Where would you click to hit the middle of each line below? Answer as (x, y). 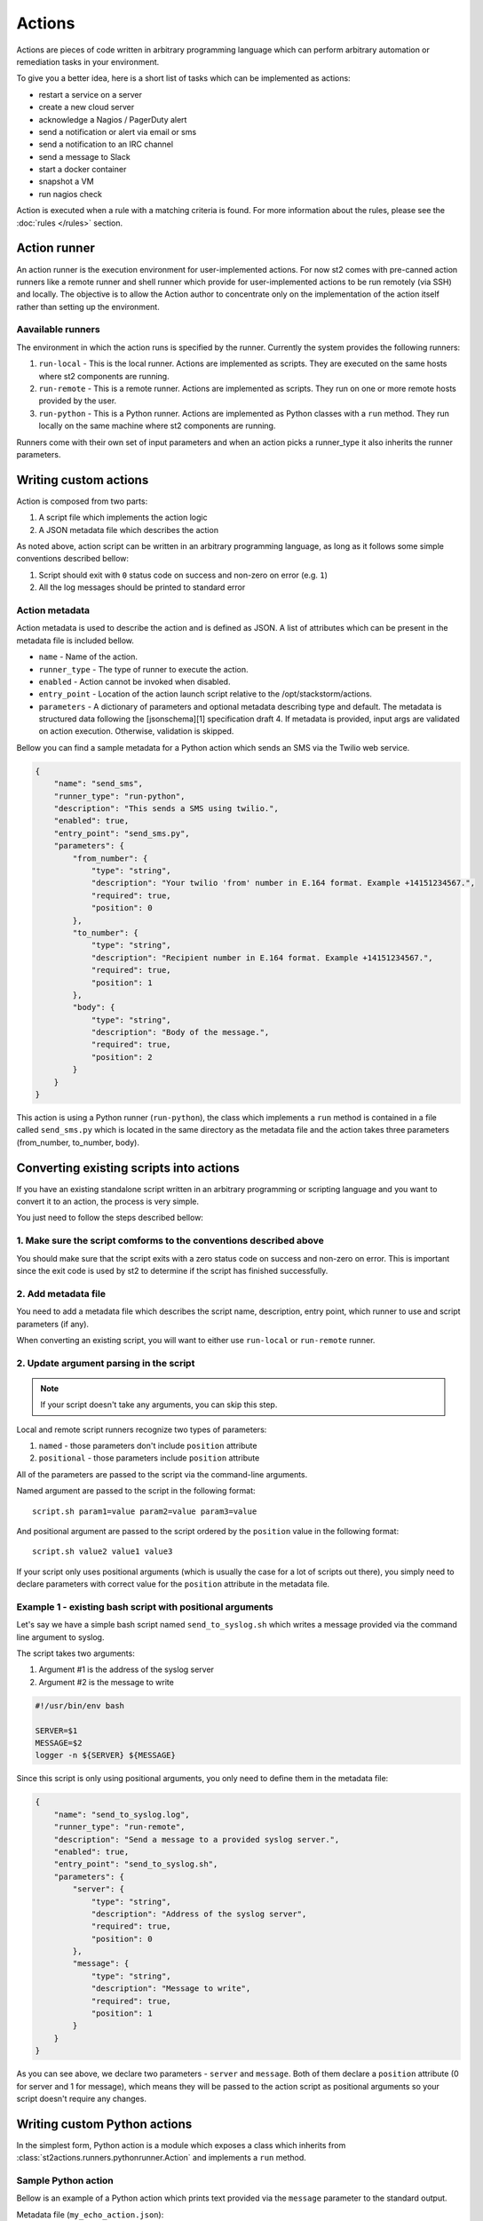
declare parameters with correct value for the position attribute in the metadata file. (173, 1584)
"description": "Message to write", (171, 1989)
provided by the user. (78, 401)
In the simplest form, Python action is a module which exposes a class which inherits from (181, 2145)
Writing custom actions (83, 480)
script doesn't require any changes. (81, 2098)
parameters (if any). (52, 1324)
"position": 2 (122, 1057)
